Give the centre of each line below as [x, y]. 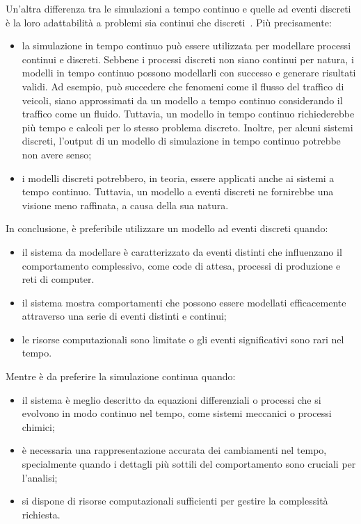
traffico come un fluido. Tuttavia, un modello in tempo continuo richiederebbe [188, 114]
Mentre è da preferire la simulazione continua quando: [121, 376]
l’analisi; [40, 477]
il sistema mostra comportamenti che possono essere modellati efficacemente [184, 302]
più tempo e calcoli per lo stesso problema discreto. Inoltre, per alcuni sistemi [187, 127]
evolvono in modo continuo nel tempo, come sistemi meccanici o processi [177, 413]
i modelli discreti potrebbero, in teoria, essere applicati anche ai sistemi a [178, 178]
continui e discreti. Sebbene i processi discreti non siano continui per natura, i [188, 59]
